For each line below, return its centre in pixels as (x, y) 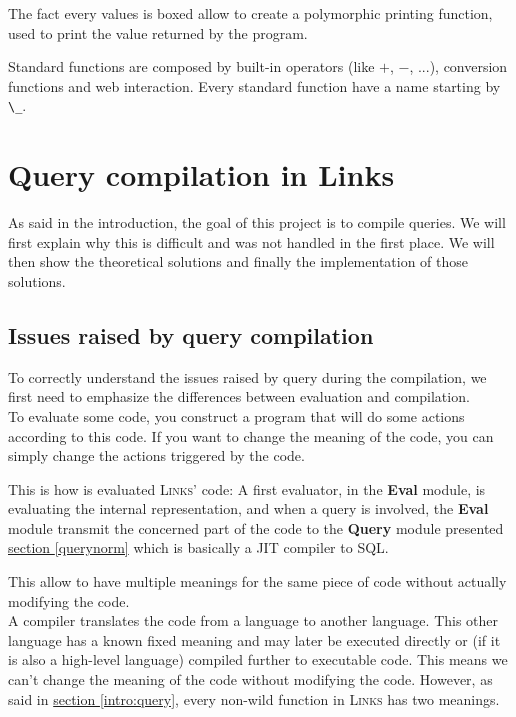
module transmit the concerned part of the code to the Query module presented (256, 527)
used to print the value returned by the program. (158, 32)
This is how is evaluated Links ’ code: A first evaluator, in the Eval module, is (247, 488)
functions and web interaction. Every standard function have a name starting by (254, 85)
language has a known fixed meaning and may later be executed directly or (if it (254, 639)
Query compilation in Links (201, 174)
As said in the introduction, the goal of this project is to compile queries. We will (257, 222)
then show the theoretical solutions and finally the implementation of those (238, 261)
